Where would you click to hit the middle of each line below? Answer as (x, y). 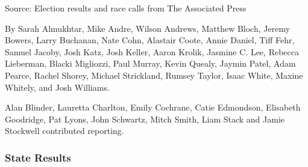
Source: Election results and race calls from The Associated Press (126, 8)
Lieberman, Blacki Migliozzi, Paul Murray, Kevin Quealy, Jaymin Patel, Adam (150, 63)
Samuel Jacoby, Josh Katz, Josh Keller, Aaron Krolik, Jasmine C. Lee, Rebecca (152, 51)
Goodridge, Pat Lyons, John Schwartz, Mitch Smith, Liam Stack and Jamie (145, 119)
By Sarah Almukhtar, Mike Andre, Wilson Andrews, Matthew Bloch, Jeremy (148, 28)
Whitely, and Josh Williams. (57, 87)
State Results (38, 157)
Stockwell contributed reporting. (64, 131)
